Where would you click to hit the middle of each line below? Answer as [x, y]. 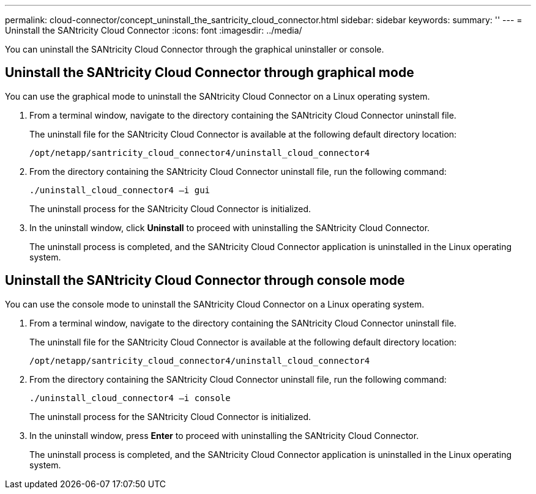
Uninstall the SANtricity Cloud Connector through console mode [205, 281]
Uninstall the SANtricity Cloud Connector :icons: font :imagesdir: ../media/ [154, 30]
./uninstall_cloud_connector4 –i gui [120, 190]
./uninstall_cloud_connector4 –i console [130, 398]
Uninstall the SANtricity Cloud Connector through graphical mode [210, 73]
